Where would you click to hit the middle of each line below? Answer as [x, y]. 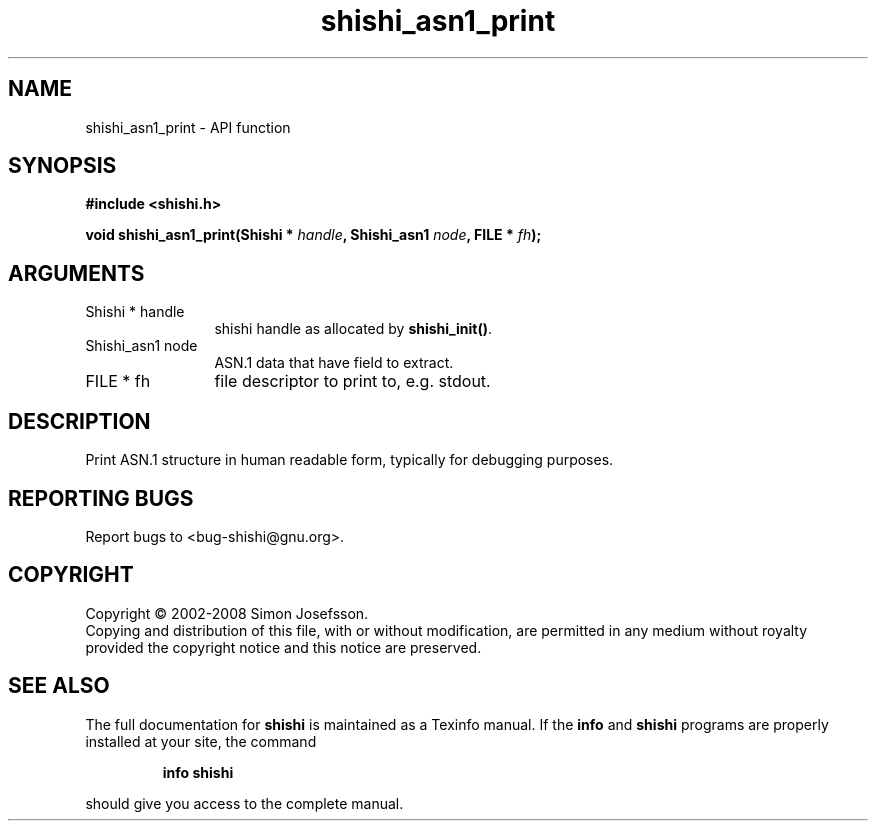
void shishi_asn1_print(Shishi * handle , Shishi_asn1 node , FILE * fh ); [313, 235]
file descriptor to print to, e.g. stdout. [352, 381]
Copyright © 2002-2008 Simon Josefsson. [227, 613]
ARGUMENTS [76, 273]
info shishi [198, 772]
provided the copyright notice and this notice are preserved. [283, 647]
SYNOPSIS [62, 166]
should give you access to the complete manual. [244, 803]
